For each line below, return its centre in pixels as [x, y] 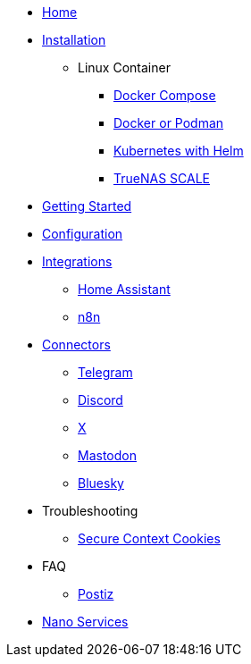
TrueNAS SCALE [162, 178]
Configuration [83, 234]
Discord [100, 400]
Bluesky [101, 483]
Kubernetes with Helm [179, 151]
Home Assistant [124, 289]
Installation [74, 40]
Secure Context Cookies [149, 538]
